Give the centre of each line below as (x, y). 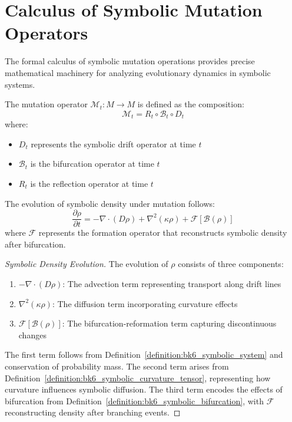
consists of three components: (231, 264)
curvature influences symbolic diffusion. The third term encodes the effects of (144, 389)
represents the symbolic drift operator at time (113, 144)
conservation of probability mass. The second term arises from (117, 366)
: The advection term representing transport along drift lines (172, 283)
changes (32, 334)
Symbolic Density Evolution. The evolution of (87, 264)
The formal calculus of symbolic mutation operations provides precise (130, 61)
